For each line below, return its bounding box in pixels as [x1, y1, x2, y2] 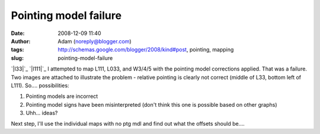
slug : [11, 54, 24, 62]
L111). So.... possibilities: [11, 82, 69, 89]
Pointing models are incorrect [25, 92, 98, 100]
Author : [11, 37, 31, 44]
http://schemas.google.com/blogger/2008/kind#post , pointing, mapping [57, 46, 234, 53]
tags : [11, 46, 24, 53]
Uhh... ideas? [25, 110, 58, 117]
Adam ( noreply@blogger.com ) [57, 37, 132, 44]
